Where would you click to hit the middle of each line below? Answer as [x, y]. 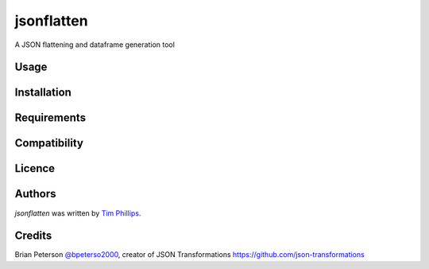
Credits [33, 236]
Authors [35, 194]
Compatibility [49, 143]
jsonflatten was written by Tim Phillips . [78, 213]
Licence [35, 168]
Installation [43, 93]
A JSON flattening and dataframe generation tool [95, 45]
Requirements [50, 118]
